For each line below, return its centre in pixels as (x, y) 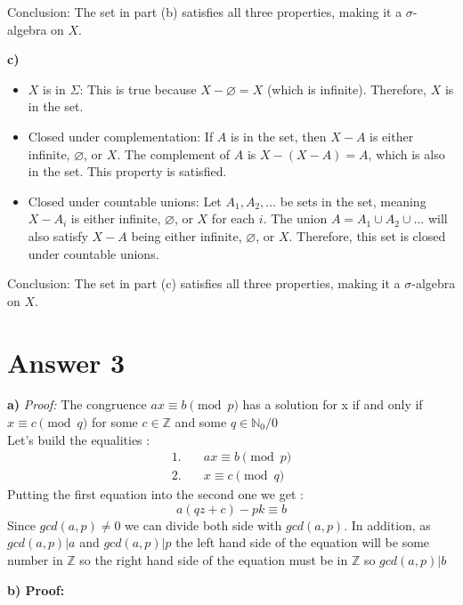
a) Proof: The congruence (77, 404)
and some (201, 422)
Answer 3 (66, 362)
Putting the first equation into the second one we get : (155, 494)
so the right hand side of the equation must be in (214, 560)
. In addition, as (387, 524)
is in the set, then (279, 136)
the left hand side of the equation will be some (303, 542)
